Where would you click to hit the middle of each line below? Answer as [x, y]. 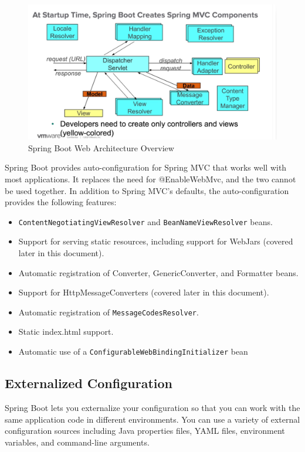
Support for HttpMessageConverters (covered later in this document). [144, 292]
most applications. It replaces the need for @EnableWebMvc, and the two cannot [150, 179]
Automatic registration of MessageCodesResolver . [109, 312]
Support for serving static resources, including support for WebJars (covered [156, 241]
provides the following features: [61, 202]
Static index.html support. [66, 332]
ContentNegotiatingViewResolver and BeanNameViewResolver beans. [145, 221]
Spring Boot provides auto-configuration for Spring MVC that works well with [146, 167]
